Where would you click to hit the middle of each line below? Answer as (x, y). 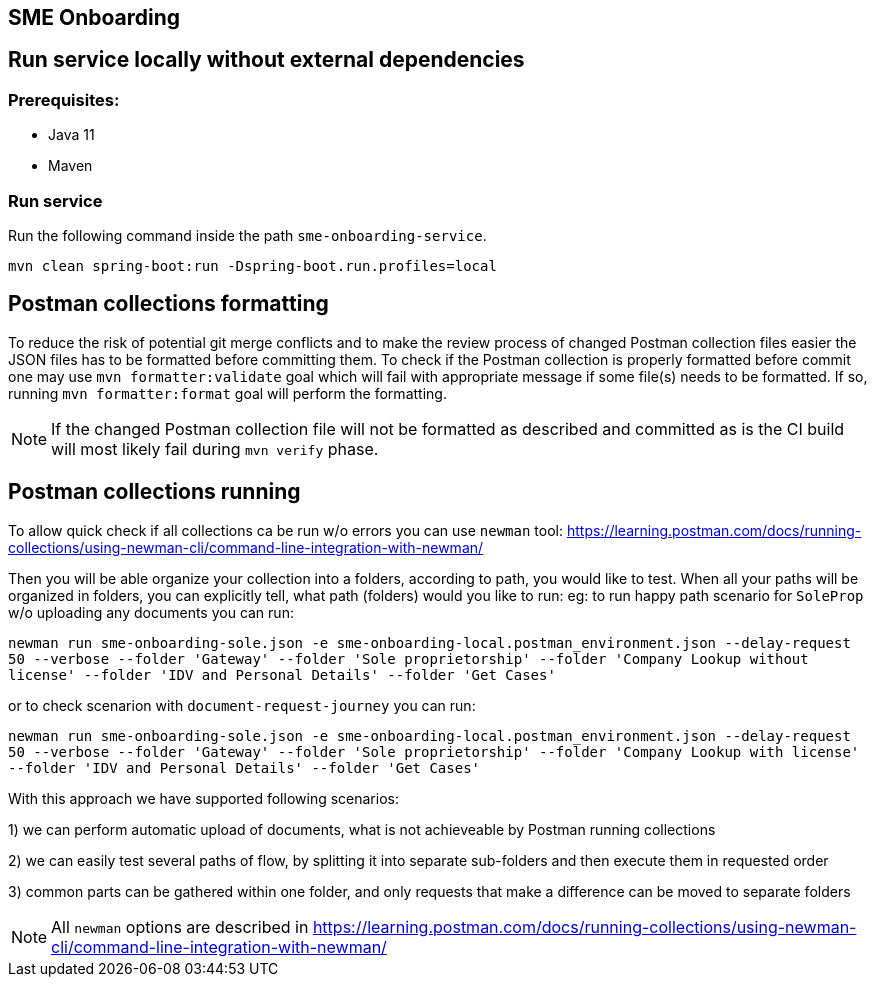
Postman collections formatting (168, 304)
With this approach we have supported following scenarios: (203, 798)
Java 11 (71, 135)
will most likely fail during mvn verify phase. (215, 448)
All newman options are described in (180, 926)
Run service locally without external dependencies (266, 60)
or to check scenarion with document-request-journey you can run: (242, 705)
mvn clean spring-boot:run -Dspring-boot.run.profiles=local (252, 265)
